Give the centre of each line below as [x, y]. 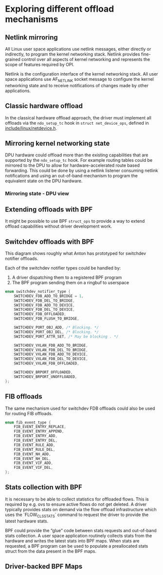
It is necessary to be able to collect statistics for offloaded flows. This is [77, 499]
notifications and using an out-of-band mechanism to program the [71, 176]
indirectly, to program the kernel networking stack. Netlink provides [72, 54]
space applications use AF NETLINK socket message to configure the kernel [80, 80]
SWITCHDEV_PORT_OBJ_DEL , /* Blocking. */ [56, 332]
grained [13, 59]
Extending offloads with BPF [49, 209]
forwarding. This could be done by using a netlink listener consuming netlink [81, 171]
